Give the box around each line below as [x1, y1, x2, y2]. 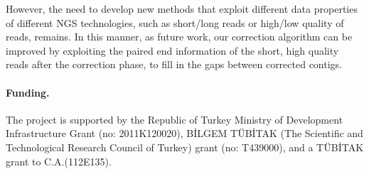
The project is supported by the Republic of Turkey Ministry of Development [6, 112, 343, 126]
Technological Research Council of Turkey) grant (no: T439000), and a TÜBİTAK [6, 139, 364, 154]
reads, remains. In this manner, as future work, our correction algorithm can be [6, 29, 353, 44]
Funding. [6, 85, 50, 99]
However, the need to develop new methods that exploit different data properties [6, 1, 358, 16]
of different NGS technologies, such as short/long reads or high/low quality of [6, 15, 344, 30]
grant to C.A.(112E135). [6, 153, 112, 168]
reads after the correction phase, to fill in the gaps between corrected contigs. [6, 57, 343, 72]
